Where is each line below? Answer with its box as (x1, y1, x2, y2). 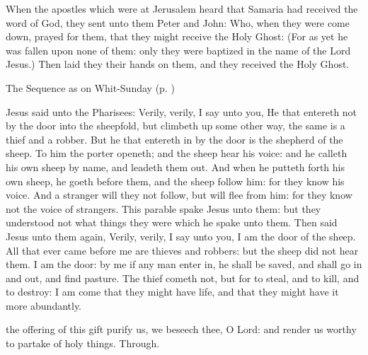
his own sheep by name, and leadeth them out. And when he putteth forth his (6, 159, 345, 174)
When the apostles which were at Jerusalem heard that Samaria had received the (6, 1, 358, 16)
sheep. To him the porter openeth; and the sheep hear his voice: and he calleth (6, 146, 347, 161)
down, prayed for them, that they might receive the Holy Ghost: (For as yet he (6, 29, 348, 44)
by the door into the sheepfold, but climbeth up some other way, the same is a (6, 118, 345, 133)
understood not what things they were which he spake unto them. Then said (6, 215, 338, 230)
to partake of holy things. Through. (6, 336, 160, 351)
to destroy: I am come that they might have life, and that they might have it (6, 284, 339, 299)
